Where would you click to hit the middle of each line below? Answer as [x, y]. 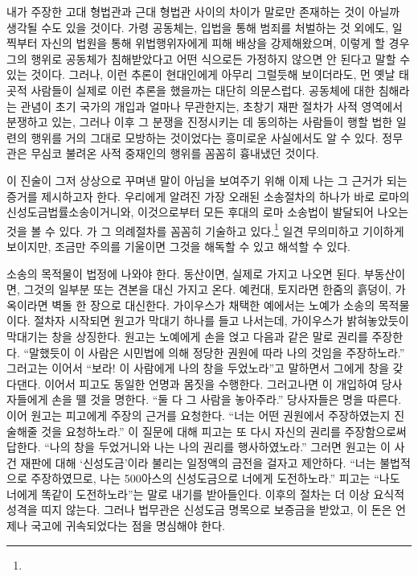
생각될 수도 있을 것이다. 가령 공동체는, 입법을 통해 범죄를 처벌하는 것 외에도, [198, 27]
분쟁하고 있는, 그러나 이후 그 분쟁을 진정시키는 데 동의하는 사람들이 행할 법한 [200, 122]
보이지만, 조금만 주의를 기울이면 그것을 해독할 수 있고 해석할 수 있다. [178, 246]
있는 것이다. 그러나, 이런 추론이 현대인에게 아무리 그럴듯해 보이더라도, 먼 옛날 [201, 74]
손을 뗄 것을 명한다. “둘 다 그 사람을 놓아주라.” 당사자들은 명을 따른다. [227, 399]
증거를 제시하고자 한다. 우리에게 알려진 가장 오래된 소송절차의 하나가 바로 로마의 [208, 196]
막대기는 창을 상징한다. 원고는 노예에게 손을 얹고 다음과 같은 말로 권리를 [187, 336]
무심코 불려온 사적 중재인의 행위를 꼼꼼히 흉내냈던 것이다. [175, 153]
